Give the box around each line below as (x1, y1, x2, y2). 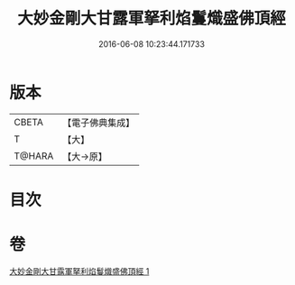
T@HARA (14, 150, 54, 162)
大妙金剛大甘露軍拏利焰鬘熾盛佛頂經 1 (9, 265, 150, 276)
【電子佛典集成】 (62, 116, 135, 129)
